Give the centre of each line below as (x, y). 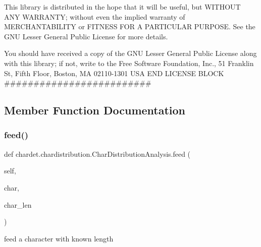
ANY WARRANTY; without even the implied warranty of (95, 16)
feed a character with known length (59, 238)
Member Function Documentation (95, 110)
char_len (18, 204)
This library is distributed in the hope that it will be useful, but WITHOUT (122, 7)
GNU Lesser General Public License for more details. (86, 36)
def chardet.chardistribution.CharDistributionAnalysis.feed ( (97, 153)
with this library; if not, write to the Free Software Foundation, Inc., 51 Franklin (129, 63)
